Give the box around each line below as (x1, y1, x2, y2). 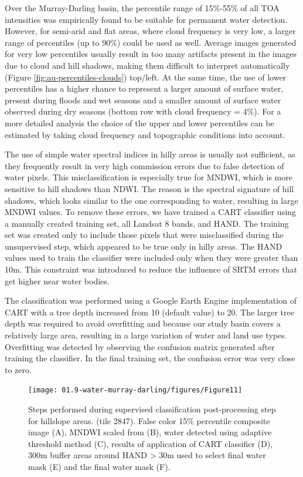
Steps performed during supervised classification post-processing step (28, 403, 276, 415)
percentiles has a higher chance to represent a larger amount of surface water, (5, 82, 284, 95)
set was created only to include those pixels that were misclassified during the (5, 229, 284, 241)
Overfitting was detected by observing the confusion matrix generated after (5, 340, 275, 352)
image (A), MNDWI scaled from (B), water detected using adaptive (28, 426, 272, 438)
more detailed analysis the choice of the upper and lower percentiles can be (5, 116, 274, 129)
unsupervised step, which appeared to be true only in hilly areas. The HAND (5, 240, 282, 252)
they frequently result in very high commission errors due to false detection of (5, 159, 284, 172)
